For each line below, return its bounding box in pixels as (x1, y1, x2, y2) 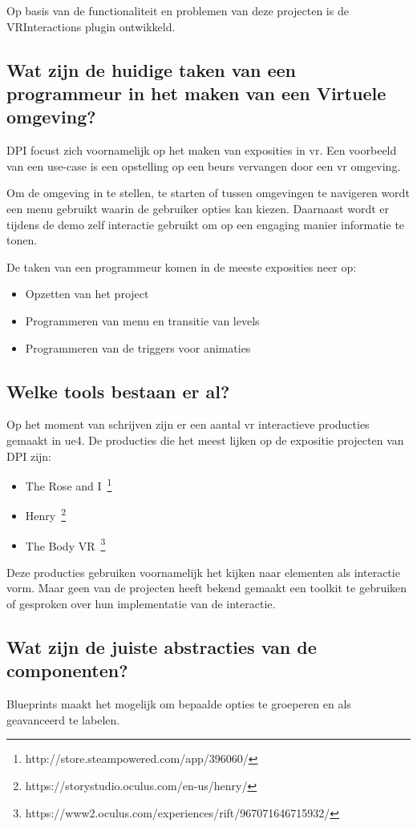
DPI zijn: (6, 447, 52, 464)
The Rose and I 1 (25, 475, 112, 494)
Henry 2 (25, 505, 67, 523)
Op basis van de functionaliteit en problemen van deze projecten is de (6, 2, 349, 18)
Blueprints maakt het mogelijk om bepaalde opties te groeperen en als (6, 696, 351, 712)
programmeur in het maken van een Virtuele (6, 80, 387, 105)
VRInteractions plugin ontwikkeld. (6, 18, 176, 34)
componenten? (6, 658, 128, 683)
